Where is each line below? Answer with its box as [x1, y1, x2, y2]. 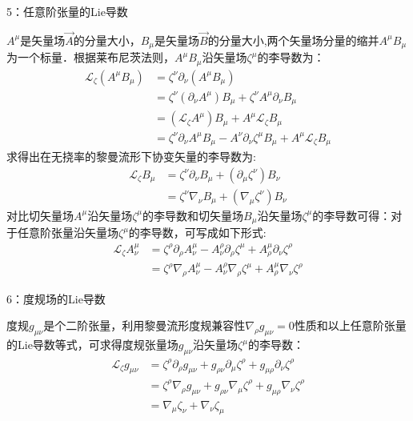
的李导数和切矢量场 [142, 206, 244, 223]
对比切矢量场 [6, 206, 74, 223]
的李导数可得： [312, 206, 391, 223]
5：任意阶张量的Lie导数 [6, 3, 128, 19]
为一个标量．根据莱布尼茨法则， [6, 49, 174, 66]
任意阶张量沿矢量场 [17, 224, 118, 241]
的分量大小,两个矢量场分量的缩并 [207, 31, 379, 48]
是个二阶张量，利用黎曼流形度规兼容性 [43, 317, 246, 334]
